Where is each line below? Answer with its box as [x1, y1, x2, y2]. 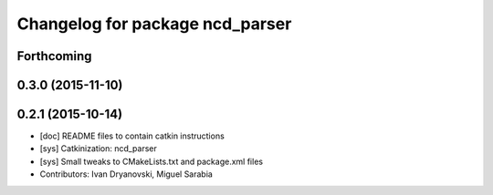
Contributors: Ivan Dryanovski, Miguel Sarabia [39, 169, 214, 180]
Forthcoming [16, 48, 92, 64]
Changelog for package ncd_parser [16, 14, 292, 34]
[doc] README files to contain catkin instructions [39, 130, 226, 141]
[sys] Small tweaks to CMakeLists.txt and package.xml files [39, 156, 264, 167]
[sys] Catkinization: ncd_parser [39, 143, 157, 154]
